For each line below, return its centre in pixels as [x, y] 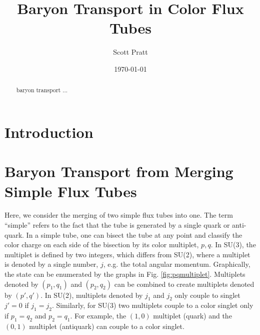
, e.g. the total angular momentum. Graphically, [177, 264]
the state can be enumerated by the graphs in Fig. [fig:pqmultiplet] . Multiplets [125, 274]
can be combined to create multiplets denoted [184, 284]
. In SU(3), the [233, 244]
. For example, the [98, 316]
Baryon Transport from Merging [119, 171]
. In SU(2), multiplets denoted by [92, 295]
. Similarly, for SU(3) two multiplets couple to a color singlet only [152, 305]
